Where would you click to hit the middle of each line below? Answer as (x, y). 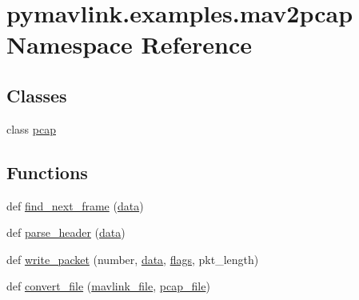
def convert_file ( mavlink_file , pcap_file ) (108, 286)
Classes (37, 95)
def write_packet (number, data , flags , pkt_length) (133, 259)
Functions (47, 172)
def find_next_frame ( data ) (75, 205)
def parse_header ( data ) (66, 232)
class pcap (31, 128)
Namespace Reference (129, 44)
